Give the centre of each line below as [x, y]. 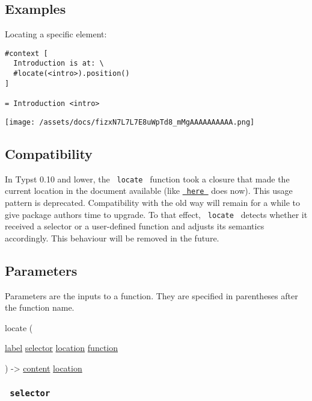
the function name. [40, 307]
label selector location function [62, 348]
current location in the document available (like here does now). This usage [149, 191]
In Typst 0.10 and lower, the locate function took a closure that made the [147, 179]
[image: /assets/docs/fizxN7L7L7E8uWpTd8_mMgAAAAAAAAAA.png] [130, 122]
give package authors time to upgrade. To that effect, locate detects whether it [156, 214]
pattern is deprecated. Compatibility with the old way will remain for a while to [153, 202]
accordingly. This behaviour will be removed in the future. [112, 238]
